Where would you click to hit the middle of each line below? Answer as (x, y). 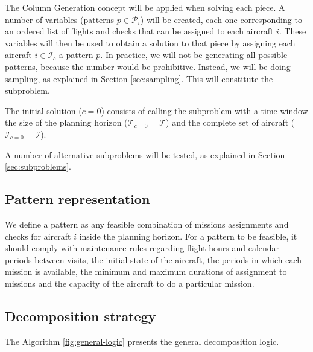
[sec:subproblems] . (38, 166)
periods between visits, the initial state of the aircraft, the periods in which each (153, 259)
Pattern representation (77, 199)
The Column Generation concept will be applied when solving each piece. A (145, 7)
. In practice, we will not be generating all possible (194, 55)
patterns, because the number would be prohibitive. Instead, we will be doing (148, 66)
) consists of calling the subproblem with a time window (204, 110)
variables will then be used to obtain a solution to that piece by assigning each (150, 43)
